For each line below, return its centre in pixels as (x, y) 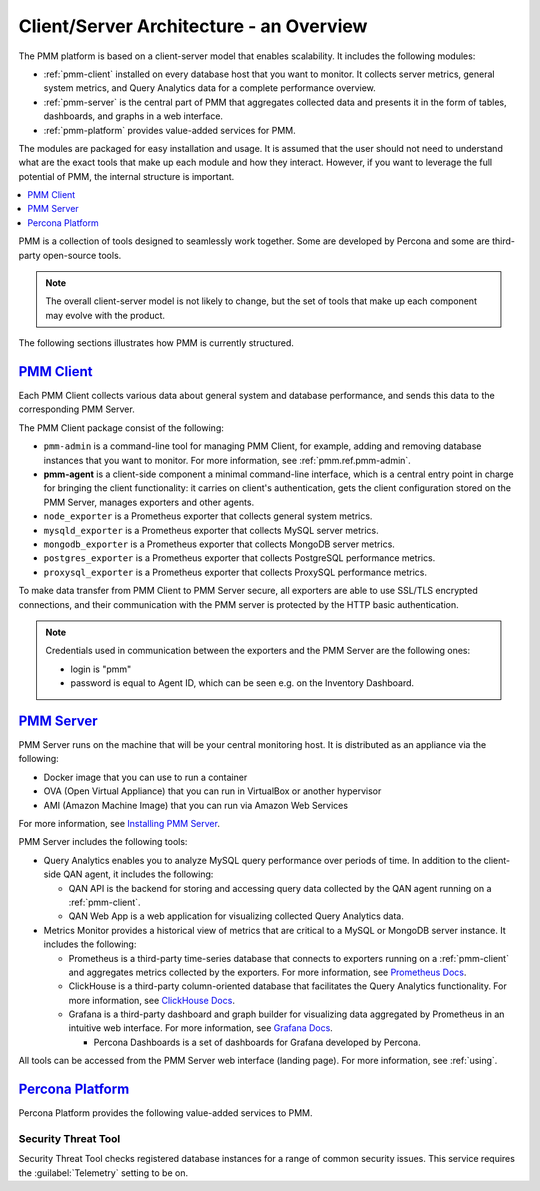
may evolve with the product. (105, 315)
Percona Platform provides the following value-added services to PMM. (165, 1113)
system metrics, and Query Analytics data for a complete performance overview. (210, 88)
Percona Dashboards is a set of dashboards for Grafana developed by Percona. (257, 1042)
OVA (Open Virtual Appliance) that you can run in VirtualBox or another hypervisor (212, 791)
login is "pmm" (101, 669)
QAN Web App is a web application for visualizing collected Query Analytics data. (236, 916)
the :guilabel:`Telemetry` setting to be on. (103, 1172)
